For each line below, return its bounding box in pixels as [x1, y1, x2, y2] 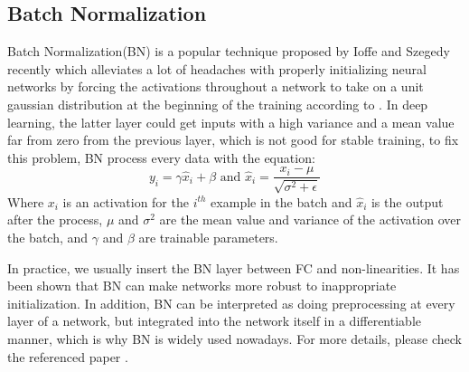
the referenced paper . [7, 347, 128, 366]
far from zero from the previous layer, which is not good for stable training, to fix [7, 130, 459, 149]
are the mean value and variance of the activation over [159, 210, 461, 229]
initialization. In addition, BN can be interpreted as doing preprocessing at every [7, 293, 455, 312]
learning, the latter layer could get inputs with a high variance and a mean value [7, 112, 455, 131]
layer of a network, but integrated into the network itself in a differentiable [7, 311, 421, 330]
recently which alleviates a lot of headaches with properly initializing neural [7, 59, 427, 78]
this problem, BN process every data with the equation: [7, 148, 315, 167]
